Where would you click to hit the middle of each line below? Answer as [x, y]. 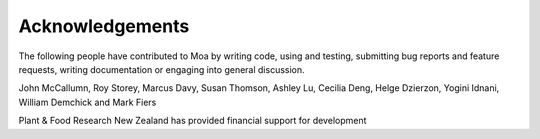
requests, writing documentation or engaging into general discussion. [161, 69]
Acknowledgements [104, 26]
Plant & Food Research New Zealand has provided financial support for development [192, 121]
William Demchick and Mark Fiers [87, 102]
